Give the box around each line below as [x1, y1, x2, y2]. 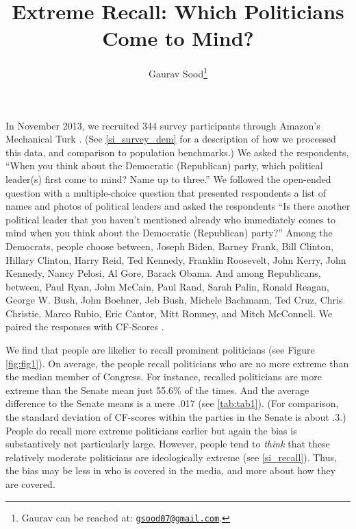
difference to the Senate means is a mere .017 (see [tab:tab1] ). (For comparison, [5, 396, 339, 410]
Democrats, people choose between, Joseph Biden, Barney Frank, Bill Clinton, [5, 238, 334, 253]
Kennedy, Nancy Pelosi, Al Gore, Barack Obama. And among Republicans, [5, 266, 321, 280]
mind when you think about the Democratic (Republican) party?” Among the [5, 225, 333, 240]
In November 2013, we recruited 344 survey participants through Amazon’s [5, 118, 320, 132]
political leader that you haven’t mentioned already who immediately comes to [5, 212, 335, 226]
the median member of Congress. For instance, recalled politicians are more [5, 369, 322, 384]
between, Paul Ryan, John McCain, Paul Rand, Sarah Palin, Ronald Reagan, [5, 279, 329, 293]
